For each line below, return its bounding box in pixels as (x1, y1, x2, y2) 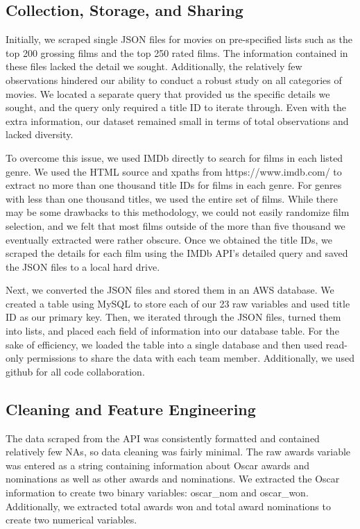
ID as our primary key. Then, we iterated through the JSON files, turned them (6, 310, 341, 324)
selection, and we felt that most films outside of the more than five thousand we (6, 218, 345, 233)
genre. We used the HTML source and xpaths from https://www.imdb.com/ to (6, 164, 342, 178)
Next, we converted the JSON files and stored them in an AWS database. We (6, 283, 334, 297)
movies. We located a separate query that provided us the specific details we (6, 86, 330, 101)
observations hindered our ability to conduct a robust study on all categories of (6, 72, 342, 87)
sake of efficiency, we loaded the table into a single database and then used (6, 337, 323, 351)
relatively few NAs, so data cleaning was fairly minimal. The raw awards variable (6, 444, 351, 459)
